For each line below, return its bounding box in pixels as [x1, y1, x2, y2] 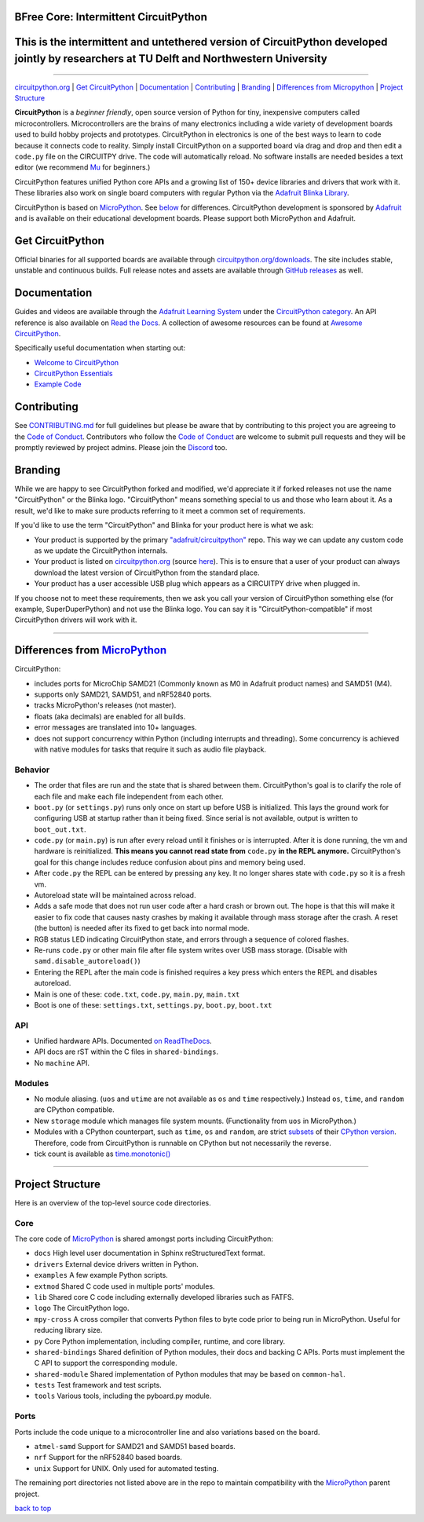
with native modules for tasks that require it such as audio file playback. [34, 745, 267, 754]
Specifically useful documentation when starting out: [14, 343, 186, 353]
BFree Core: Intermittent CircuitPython [14, 10, 208, 24]
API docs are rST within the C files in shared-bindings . [34, 1047, 219, 1056]
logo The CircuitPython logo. [34, 1304, 130, 1313]
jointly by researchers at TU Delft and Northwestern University [14, 52, 327, 66]
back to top [14, 1503, 52, 1513]
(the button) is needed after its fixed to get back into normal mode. [34, 924, 250, 933]
